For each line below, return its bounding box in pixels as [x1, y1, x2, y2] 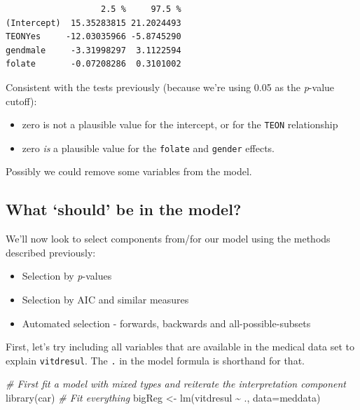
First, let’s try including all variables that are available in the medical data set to [6, 339, 355, 354]
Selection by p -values [22, 268, 112, 283]
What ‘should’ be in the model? [6, 198, 242, 220]
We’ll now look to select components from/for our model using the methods [6, 231, 331, 246]
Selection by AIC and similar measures [22, 292, 189, 307]
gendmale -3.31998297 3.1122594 [6, 45, 181, 55]
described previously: [6, 245, 96, 259]
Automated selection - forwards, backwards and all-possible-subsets [22, 315, 311, 330]
